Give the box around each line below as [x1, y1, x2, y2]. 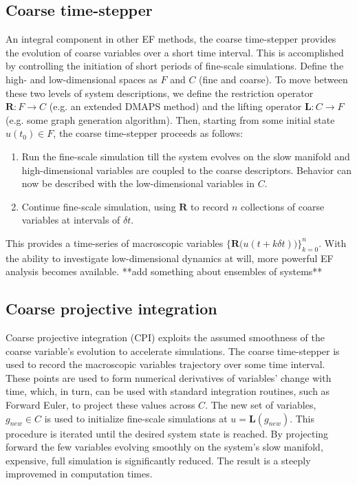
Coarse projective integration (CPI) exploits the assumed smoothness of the [6, 330, 325, 345]
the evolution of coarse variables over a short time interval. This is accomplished [6, 45, 344, 59]
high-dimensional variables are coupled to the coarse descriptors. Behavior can [21, 162, 351, 177]
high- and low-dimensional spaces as [6, 72, 158, 86]
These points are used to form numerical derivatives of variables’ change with [6, 370, 332, 385]
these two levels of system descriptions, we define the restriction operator [6, 85, 314, 100]
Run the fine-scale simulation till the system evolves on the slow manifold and [21, 149, 350, 163]
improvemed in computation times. [6, 466, 153, 481]
